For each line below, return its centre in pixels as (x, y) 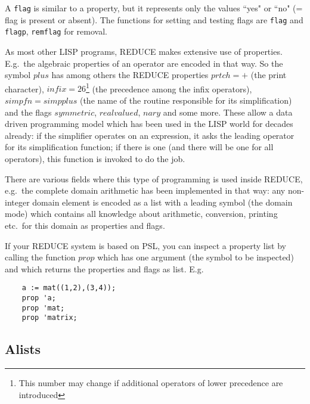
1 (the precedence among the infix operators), (169, 88)
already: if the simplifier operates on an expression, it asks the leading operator (150, 135)
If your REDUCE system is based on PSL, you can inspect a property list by (145, 245)
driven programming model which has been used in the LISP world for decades (149, 124)
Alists (23, 349)
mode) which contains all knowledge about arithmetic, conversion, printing (141, 214)
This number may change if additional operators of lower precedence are (151, 383)
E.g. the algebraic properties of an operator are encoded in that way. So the (144, 63)
